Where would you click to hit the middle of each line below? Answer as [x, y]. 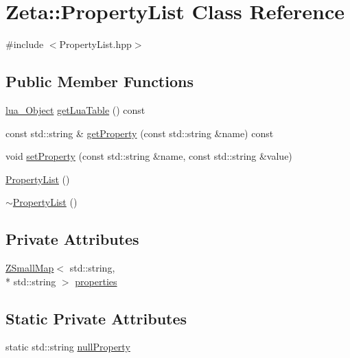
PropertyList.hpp [95, 44]
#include [25, 44]
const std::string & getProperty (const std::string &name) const [140, 133]
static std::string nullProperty [68, 347]
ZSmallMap [30, 268]
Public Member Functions [100, 81]
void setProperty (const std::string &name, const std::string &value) [149, 156]
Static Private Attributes [96, 318]
